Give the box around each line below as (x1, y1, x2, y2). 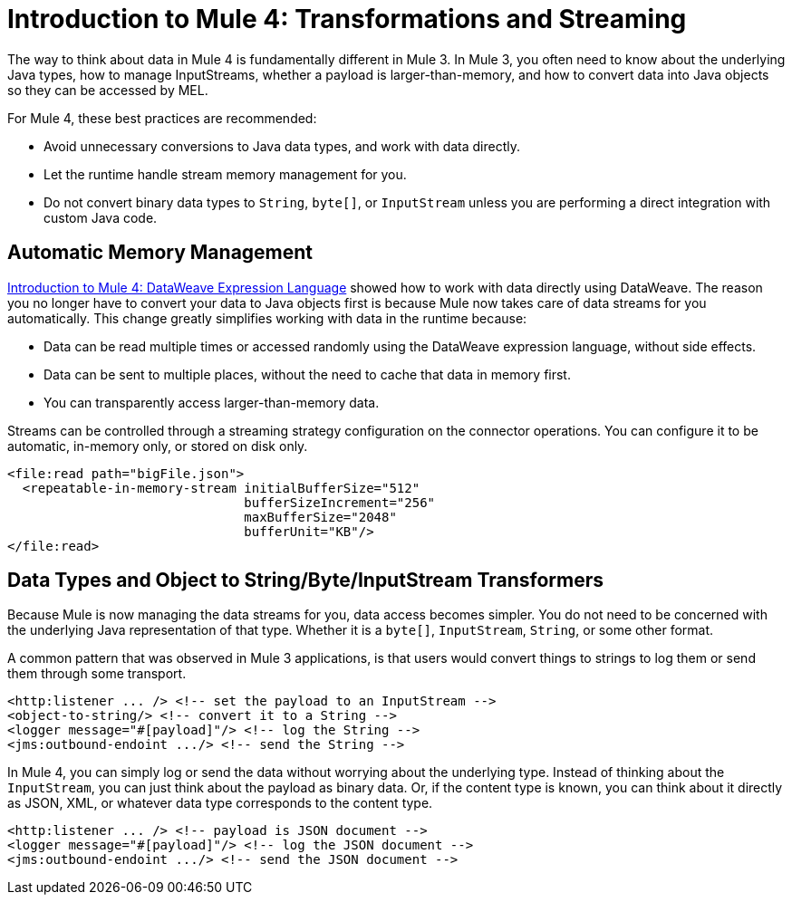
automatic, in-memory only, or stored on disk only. (7, 437, 308, 454)
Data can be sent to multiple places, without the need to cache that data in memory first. (43, 366, 571, 382)
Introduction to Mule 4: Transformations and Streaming (7, 4, 687, 34)
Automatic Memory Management (7, 241, 314, 264)
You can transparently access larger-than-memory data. (43, 394, 380, 410)
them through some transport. (7, 666, 187, 682)
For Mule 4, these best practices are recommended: (7, 110, 317, 126)
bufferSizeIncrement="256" (244, 494, 436, 510)
